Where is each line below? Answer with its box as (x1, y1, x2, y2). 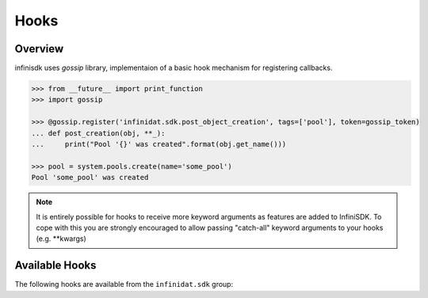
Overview (14, 42, 64, 55)
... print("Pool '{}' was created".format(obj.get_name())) (31, 139, 287, 148)
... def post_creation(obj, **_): (31, 128, 166, 138)
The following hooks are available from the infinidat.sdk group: (14, 280, 234, 289)
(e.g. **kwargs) (36, 234, 86, 243)
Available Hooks (14, 258, 97, 273)
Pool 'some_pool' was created (31, 173, 149, 182)
